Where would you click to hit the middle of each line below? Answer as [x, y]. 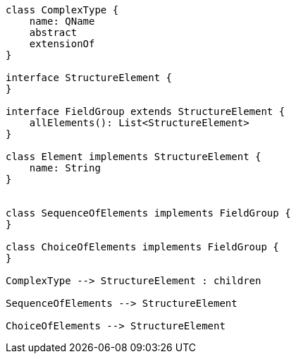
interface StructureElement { [89, 78]
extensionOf [62, 44]
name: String [65, 168]
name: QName [62, 21]
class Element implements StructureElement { [134, 157]
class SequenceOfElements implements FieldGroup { [148, 213]
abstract [53, 32]
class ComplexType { [62, 10]
